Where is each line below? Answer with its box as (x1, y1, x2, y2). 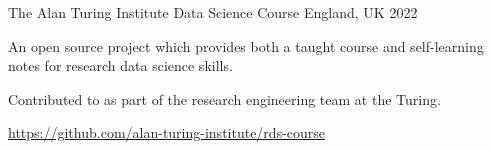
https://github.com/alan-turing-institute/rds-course (8, 122, 326, 143)
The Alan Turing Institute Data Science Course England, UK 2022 (8, 2, 418, 22)
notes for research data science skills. (8, 55, 233, 76)
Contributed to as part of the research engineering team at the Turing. (8, 88, 441, 109)
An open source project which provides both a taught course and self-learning (8, 35, 484, 56)
